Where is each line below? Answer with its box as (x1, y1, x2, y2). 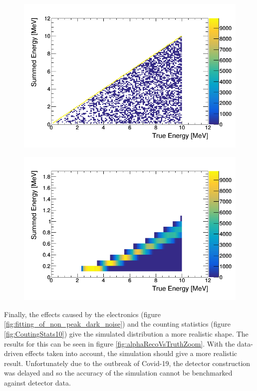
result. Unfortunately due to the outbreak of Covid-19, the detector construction (4, 358, 251, 368)
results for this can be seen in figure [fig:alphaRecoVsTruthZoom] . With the (4, 338, 235, 349)
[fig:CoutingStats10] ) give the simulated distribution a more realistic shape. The (4, 329, 249, 339)
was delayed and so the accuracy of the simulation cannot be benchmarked (4, 368, 233, 378)
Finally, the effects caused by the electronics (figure (4, 309, 161, 319)
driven (4, 348, 23, 359)
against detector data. (4, 377, 71, 388)
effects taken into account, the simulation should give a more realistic (25, 348, 238, 359)
